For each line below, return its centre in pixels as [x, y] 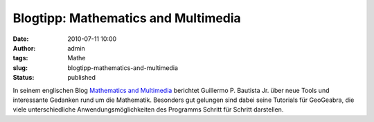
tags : [20, 58]
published [82, 78]
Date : [21, 39]
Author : [24, 48]
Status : [24, 78]
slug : [20, 68]
